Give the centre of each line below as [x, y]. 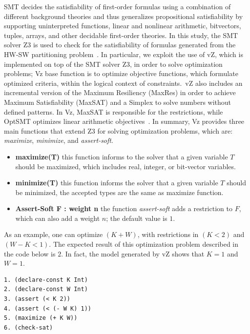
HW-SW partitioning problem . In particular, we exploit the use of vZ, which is [124, 54]
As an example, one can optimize [53, 234]
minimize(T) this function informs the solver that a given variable [117, 183]
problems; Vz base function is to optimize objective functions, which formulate [121, 73]
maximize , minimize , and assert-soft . [59, 140]
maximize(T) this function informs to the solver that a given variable [122, 156]
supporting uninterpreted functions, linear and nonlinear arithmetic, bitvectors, [123, 26]
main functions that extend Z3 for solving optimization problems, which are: [118, 130]
